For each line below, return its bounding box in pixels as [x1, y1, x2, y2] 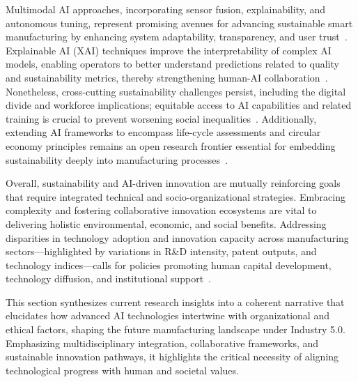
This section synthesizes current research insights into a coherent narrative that [6, 294, 345, 309]
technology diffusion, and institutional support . [6, 271, 212, 286]
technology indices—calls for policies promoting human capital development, [6, 257, 332, 272]
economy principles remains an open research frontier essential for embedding [6, 138, 336, 153]
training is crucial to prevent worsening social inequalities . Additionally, [6, 111, 317, 125]
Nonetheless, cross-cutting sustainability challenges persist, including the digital [6, 84, 346, 98]
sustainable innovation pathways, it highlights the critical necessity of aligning [6, 349, 339, 364]
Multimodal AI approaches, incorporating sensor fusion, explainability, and [6, 2, 326, 16]
